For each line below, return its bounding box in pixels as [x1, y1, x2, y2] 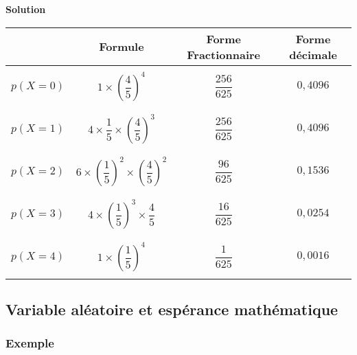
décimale [289, 46, 337, 62]
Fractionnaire [187, 46, 261, 62]
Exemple [5, 334, 54, 352]
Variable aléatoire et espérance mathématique [5, 298, 338, 319]
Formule [99, 38, 144, 55]
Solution [5, 2, 46, 16]
